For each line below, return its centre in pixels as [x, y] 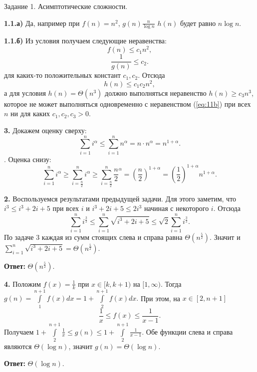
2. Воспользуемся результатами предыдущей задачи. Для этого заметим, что [120, 198]
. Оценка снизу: [28, 159]
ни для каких [30, 113]
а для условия [25, 93]
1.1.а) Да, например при [42, 23]
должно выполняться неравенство [156, 93]
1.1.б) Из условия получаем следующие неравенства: [85, 41]
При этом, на [160, 298]
